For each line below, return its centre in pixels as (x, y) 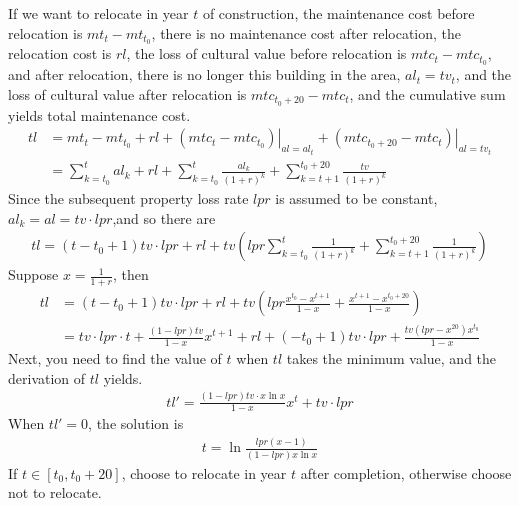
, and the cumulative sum (427, 93)
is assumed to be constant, (356, 198)
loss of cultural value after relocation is (127, 93)
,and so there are (164, 217)
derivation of (47, 377)
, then (130, 274)
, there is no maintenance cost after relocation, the (306, 32)
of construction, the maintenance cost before (338, 13)
